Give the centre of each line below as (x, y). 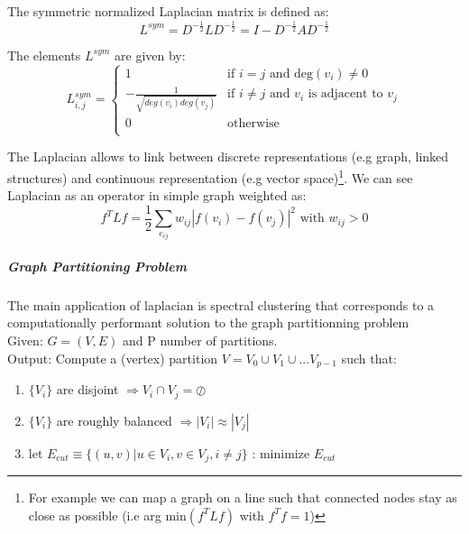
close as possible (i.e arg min (107, 515)
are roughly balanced (114, 420)
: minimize (281, 452)
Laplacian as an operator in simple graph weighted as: (157, 195)
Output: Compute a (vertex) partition (113, 358)
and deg (291, 74)
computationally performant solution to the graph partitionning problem (208, 322)
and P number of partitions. (200, 341)
